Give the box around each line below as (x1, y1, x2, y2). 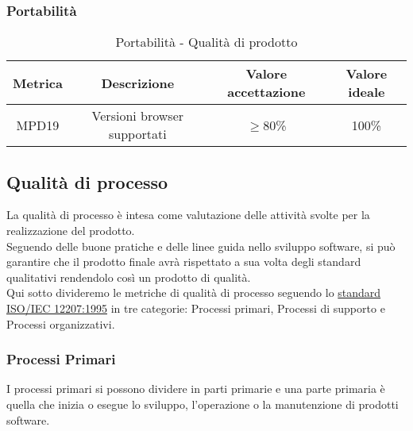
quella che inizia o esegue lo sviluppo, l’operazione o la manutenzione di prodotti (6, 395, 399, 412)
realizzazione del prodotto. (6, 222, 135, 239)
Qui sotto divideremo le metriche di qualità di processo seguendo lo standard (6, 284, 381, 301)
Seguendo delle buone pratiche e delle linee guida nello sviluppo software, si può (6, 237, 396, 254)
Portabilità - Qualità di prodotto (115, 33, 298, 52)
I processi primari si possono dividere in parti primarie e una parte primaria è (6, 380, 385, 397)
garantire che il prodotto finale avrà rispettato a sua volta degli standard (6, 253, 361, 270)
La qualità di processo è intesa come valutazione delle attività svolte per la (6, 206, 370, 223)
